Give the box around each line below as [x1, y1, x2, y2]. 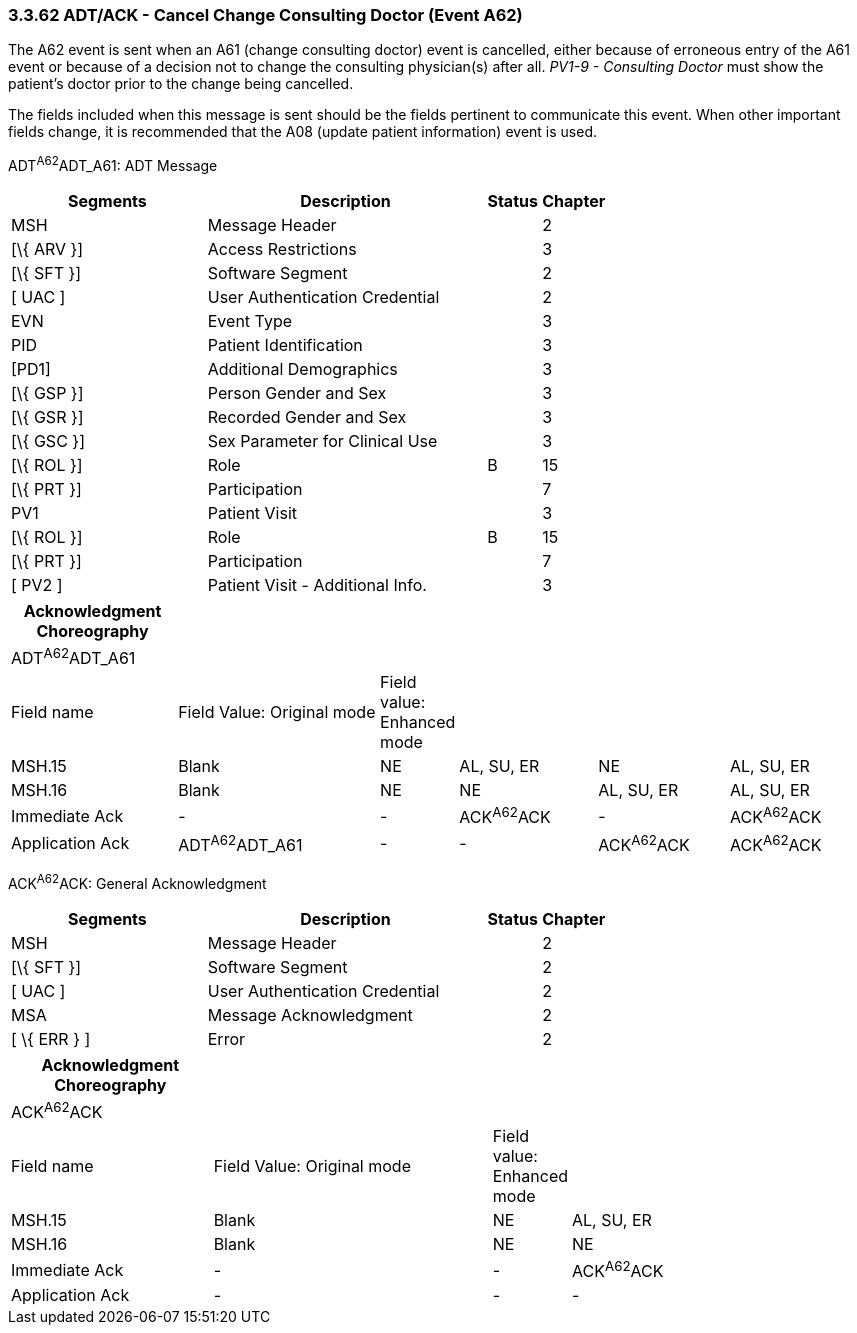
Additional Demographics [207, 359, 398, 380]
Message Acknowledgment [207, 1004, 413, 1025]
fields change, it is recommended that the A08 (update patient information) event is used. [8, 123, 597, 141]
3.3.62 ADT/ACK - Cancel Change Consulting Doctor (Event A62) [8, 5, 523, 25]
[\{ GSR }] [11, 407, 84, 428]
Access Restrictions [207, 239, 357, 260]
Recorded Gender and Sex [207, 407, 407, 428]
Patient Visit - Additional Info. [207, 575, 427, 596]
